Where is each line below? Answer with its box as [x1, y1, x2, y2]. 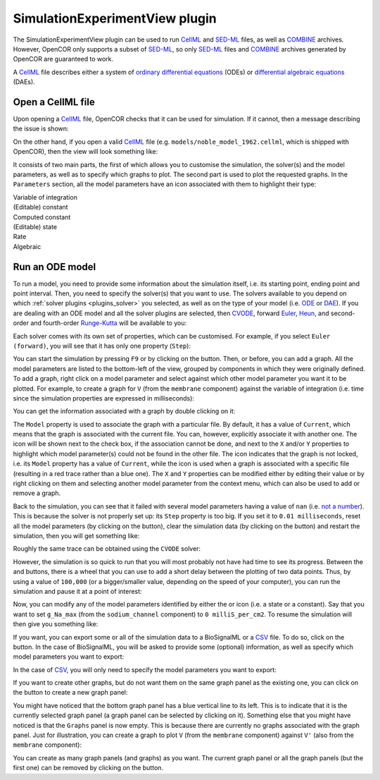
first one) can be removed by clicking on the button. [13, 764, 164, 772]
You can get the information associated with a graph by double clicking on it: [13, 407, 236, 415]
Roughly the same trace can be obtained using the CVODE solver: [13, 544, 201, 553]
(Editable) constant [13, 203, 68, 212]
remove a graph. [13, 489, 61, 497]
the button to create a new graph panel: [13, 688, 128, 697]
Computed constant [13, 212, 71, 221]
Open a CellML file [13, 96, 95, 108]
